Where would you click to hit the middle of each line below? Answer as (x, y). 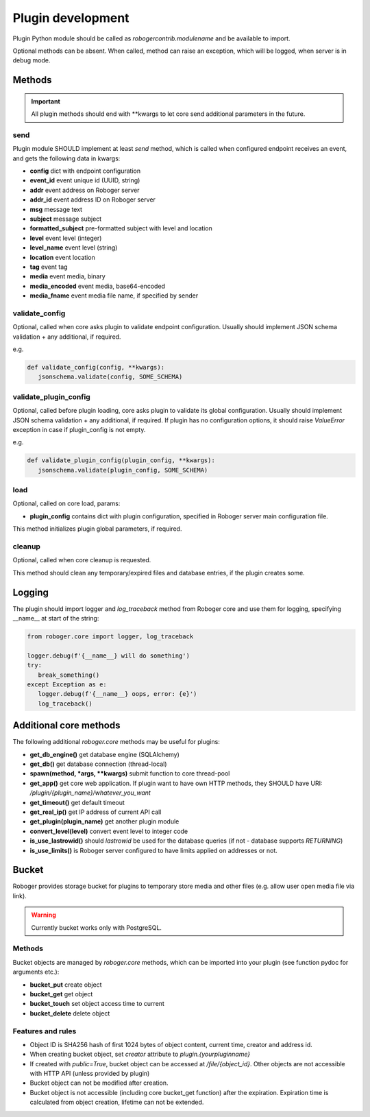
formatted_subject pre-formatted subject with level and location (121, 228)
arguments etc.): (36, 972)
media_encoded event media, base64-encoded (98, 286)
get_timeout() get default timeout (77, 802)
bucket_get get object (61, 994)
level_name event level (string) (74, 248)
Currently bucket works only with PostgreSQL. (97, 927)
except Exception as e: (67, 684)
